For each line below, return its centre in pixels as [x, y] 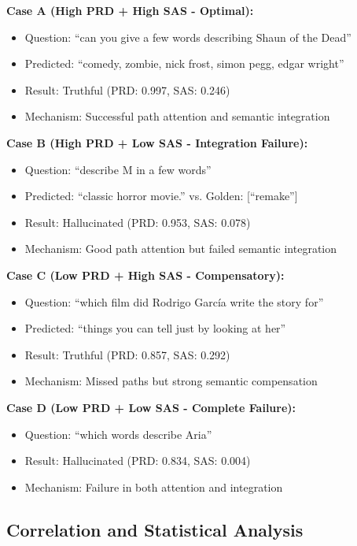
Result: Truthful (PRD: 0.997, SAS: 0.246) [127, 89]
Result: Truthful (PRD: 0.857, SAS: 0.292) [127, 354]
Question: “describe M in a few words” [118, 169]
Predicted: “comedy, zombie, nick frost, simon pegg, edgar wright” [184, 63]
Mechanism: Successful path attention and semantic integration [177, 116]
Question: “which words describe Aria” [118, 434]
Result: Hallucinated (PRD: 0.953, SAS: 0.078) [138, 222]
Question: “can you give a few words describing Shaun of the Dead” [188, 37]
